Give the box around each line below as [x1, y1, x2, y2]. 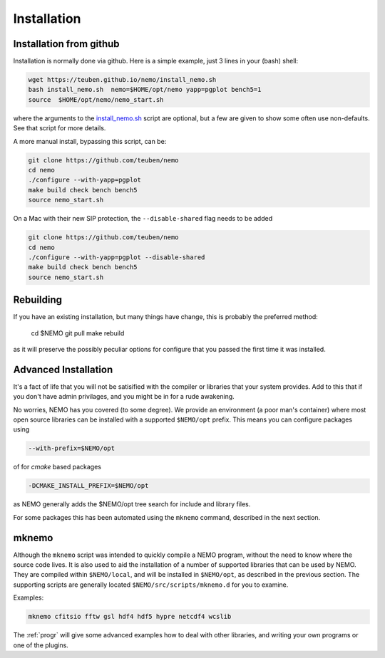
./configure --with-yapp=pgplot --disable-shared [28, 253, 205, 261]
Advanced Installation [13, 363, 113, 375]
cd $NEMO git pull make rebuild [31, 328, 125, 338]
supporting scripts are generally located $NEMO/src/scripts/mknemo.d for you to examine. [13, 580, 289, 589]
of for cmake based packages [13, 463, 102, 471]
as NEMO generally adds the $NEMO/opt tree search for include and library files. [13, 500, 251, 508]
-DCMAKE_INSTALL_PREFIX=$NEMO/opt [28, 481, 149, 490]
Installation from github [13, 38, 120, 50]
